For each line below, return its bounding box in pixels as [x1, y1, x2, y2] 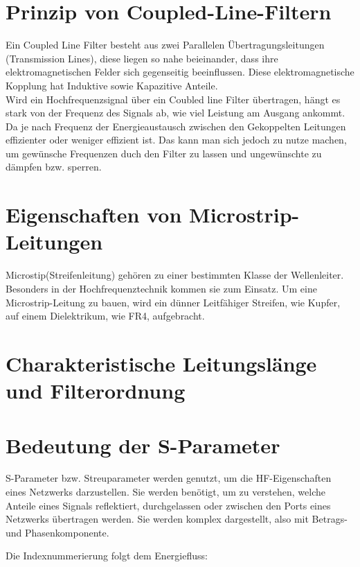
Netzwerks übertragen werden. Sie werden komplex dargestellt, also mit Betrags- [6, 512, 348, 526]
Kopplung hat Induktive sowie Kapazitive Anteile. [6, 78, 218, 92]
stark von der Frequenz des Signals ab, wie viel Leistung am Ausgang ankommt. [6, 105, 345, 120]
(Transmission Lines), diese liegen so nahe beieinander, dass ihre [6, 51, 278, 65]
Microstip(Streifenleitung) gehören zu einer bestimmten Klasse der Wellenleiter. [6, 268, 344, 282]
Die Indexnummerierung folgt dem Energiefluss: [6, 548, 208, 563]
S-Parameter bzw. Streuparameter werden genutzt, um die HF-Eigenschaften [6, 471, 332, 485]
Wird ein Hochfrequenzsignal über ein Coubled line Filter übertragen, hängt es [6, 91, 341, 106]
